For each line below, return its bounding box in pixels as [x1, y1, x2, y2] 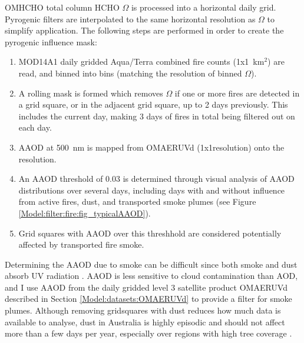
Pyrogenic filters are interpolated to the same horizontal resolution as [5, 12, 256, 25]
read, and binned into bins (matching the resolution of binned [18, 66, 242, 79]
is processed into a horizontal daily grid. [131, 1, 276, 13]
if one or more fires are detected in [174, 86, 300, 99]
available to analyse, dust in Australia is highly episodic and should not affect [5, 315, 285, 328]
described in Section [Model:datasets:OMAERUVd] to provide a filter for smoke [5, 292, 292, 305]
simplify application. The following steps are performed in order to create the [5, 24, 284, 36]
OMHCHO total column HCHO [5, 1, 120, 13]
